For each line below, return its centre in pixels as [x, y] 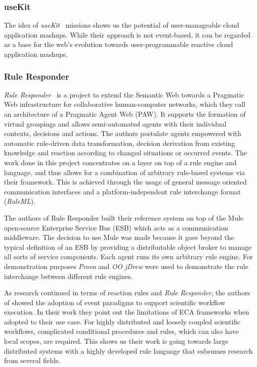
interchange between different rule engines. [68, 276]
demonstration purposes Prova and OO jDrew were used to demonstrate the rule [126, 266]
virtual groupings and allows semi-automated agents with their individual [115, 123]
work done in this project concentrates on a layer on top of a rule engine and [120, 162]
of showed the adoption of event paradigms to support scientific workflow [115, 302]
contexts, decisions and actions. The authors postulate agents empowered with [123, 133]
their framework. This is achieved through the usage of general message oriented [126, 182]
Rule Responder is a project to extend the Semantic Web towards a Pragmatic [124, 94]
